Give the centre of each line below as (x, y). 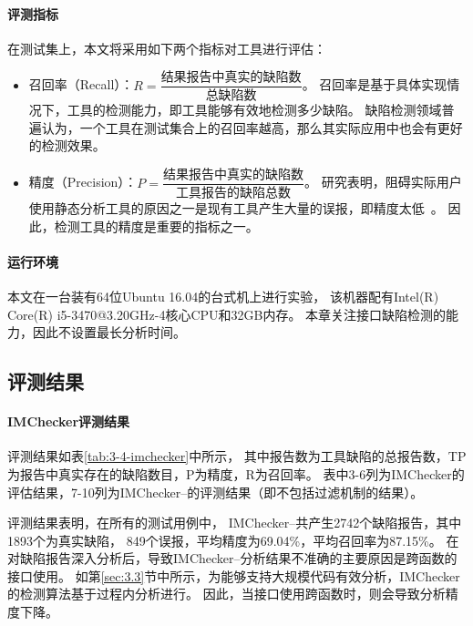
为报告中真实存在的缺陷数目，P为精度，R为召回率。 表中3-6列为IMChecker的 (236, 473)
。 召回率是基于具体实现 (375, 84)
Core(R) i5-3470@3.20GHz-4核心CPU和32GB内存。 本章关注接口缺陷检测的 (227, 314)
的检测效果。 (67, 145)
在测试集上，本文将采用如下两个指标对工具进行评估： (167, 48)
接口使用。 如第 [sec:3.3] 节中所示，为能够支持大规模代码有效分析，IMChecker (234, 575)
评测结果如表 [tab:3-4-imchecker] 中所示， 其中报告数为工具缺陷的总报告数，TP (237, 456)
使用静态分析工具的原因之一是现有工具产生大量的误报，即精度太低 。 (236, 207)
